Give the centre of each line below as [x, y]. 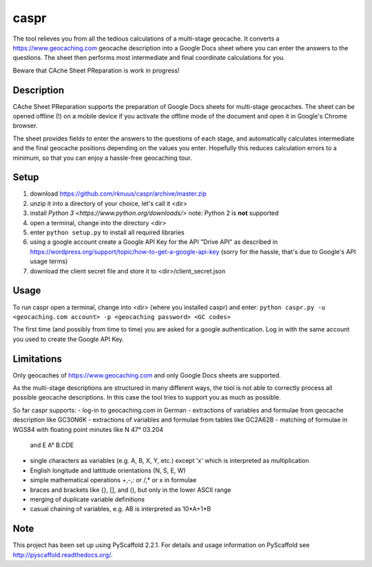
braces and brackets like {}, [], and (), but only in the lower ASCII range [131, 490]
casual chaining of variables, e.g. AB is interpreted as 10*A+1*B [121, 509]
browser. [25, 126]
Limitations [37, 359]
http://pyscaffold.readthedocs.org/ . [63, 555]
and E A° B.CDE [52, 445]
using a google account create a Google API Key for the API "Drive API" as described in [154, 242]
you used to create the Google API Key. [68, 339]
